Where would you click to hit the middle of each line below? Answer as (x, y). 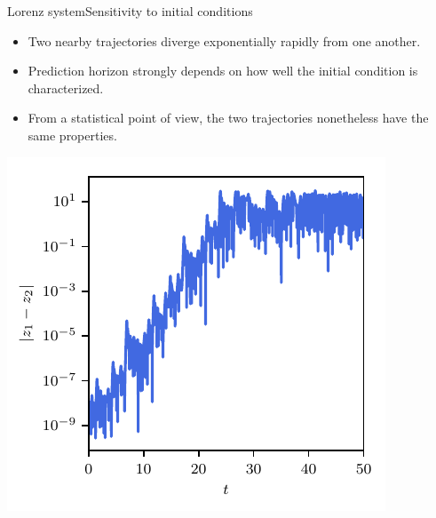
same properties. (72, 135)
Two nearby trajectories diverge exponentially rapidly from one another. (224, 40)
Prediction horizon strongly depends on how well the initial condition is (223, 71)
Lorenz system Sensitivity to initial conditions (130, 11)
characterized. (66, 88)
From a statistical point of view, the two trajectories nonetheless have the (228, 118)
